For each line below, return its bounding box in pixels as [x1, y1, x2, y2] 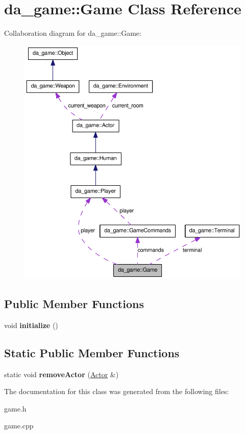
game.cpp [4, 420, 34, 431]
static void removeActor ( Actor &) [4, 368, 119, 379]
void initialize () [4, 319, 58, 330]
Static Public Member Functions [4, 344, 180, 360]
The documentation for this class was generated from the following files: [4, 386, 229, 397]
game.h [4, 403, 27, 414]
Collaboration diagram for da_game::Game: [4, 28, 141, 38]
